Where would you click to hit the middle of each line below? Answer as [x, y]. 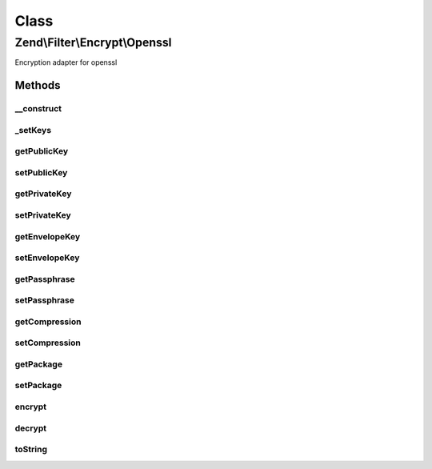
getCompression [48, 322]
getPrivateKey [43, 194]
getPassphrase [45, 279]
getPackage [39, 364]
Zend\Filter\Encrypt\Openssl [93, 42]
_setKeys [33, 130]
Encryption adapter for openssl [66, 62]
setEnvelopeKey [47, 258]
